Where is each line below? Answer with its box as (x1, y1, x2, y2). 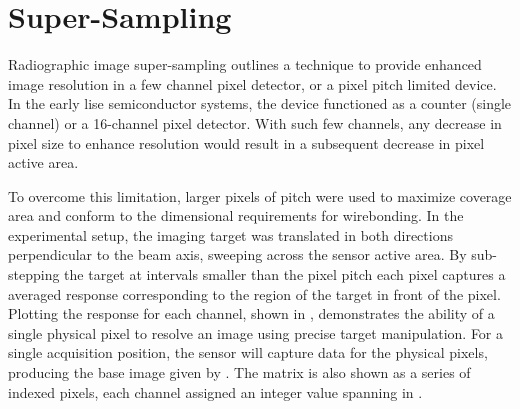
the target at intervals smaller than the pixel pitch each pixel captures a (64, 264, 506, 285)
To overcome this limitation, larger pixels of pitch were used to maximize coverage (8, 185, 512, 206)
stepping (8, 264, 60, 285)
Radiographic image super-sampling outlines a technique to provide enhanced (8, 54, 482, 75)
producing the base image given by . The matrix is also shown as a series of (8, 362, 471, 383)
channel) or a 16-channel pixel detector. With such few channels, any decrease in (8, 112, 502, 133)
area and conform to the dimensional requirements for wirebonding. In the (8, 205, 464, 226)
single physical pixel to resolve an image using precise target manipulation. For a (8, 322, 504, 343)
